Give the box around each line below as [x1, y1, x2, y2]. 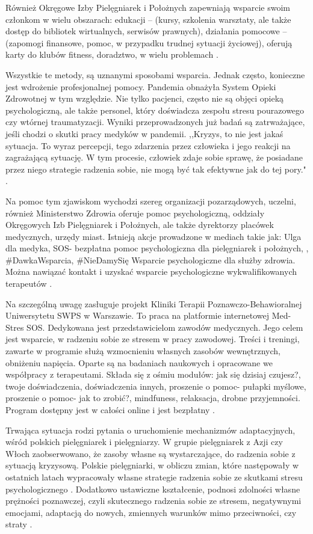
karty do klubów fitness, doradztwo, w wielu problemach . [5, 48, 218, 61]
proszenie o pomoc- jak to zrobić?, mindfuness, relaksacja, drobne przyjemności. [5, 391, 300, 404]
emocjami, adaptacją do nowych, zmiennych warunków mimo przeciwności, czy [5, 506, 297, 518]
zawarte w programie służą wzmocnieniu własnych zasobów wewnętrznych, [5, 345, 280, 357]
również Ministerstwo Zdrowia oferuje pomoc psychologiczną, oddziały [5, 206, 265, 219]
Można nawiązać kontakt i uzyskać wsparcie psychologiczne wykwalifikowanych [5, 265, 297, 278]
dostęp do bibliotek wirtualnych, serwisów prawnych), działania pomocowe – [5, 25, 287, 37]
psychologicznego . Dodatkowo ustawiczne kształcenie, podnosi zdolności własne [5, 482, 300, 495]
